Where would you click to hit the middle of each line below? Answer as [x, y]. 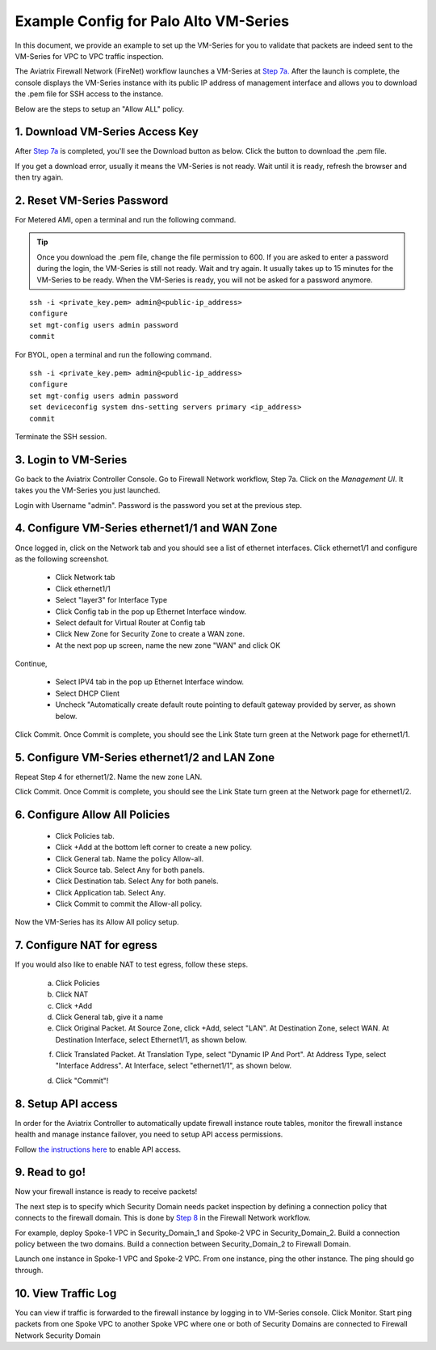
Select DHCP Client [88, 693]
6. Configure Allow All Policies [92, 815]
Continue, [31, 664]
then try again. [39, 177]
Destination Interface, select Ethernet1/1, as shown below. [151, 1039]
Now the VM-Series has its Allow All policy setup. [97, 922]
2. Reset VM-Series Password [92, 201]
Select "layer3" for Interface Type [111, 600]
